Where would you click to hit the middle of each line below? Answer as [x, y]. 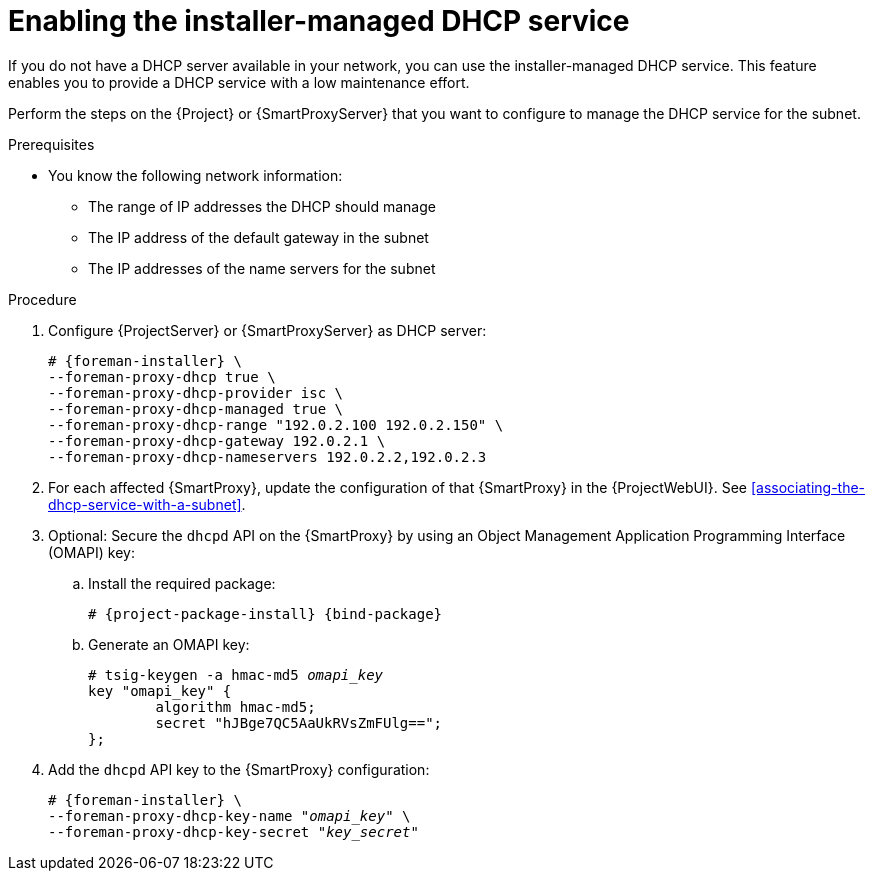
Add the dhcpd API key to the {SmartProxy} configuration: [239, 769]
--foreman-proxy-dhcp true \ [162, 376]
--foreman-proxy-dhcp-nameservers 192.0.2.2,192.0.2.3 [267, 456]
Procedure [42, 299]
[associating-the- [808, 487]
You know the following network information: [195, 175]
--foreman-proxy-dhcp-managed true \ [196, 408]
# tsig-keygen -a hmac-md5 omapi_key [236, 674]
